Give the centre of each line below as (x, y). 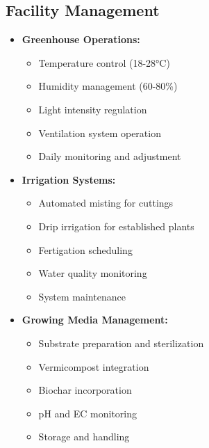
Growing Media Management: (95, 320)
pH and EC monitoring (88, 413)
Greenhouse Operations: (81, 39)
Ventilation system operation (100, 133)
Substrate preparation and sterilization (121, 343)
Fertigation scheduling (85, 249)
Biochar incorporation (85, 390)
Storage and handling (84, 437)
